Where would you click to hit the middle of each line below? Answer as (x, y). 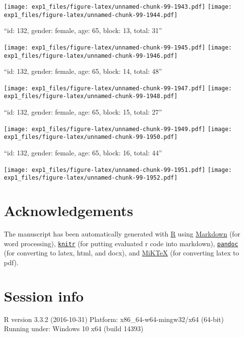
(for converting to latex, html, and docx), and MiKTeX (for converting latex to (122, 253)
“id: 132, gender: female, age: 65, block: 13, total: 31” (83, 30)
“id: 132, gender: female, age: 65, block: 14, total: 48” (83, 71)
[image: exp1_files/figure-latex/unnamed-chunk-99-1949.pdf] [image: (118, 129)
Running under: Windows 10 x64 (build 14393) (74, 329)
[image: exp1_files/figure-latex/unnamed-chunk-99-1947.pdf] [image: (118, 88)
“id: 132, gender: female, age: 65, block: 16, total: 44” (83, 153)
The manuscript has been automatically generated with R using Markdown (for (122, 234)
